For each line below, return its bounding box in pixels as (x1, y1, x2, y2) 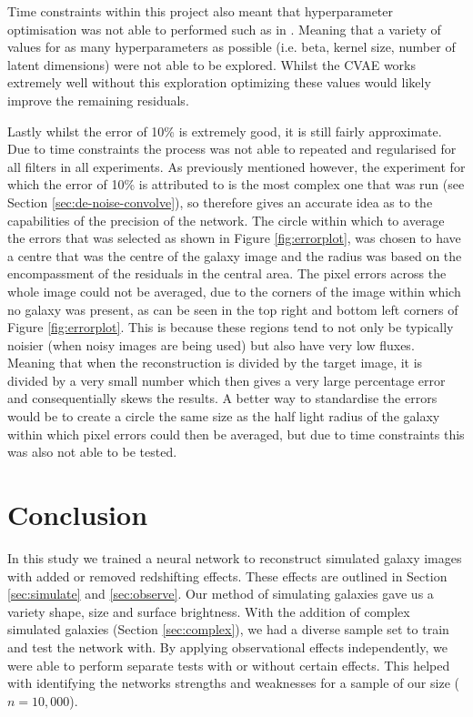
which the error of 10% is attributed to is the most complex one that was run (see (7, 175, 465, 194)
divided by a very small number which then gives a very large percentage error (7, 370, 446, 389)
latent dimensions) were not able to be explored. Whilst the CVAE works (7, 55, 416, 74)
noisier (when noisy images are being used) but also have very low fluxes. (7, 335, 415, 354)
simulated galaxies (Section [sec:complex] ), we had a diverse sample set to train (7, 620, 449, 639)
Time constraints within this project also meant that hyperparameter (7, 2, 394, 20)
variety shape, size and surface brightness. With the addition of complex (7, 601, 410, 621)
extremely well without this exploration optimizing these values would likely (7, 73, 431, 92)
